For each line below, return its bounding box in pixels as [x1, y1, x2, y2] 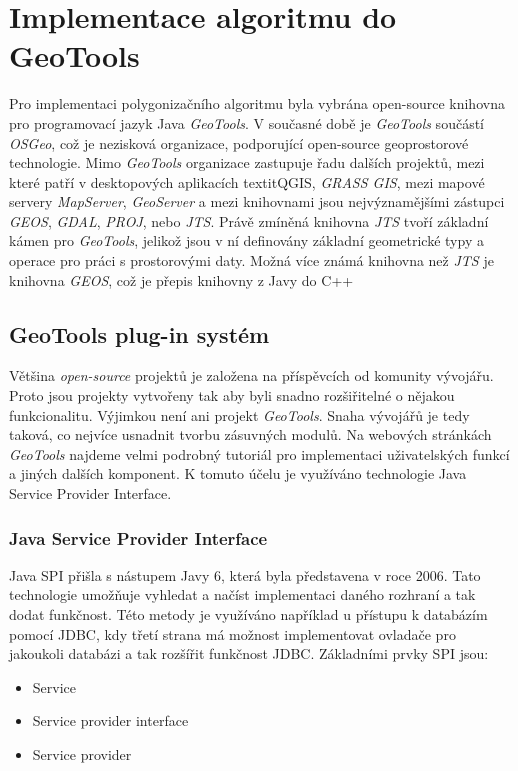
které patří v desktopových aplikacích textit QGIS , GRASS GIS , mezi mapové [9, 171, 485, 192]
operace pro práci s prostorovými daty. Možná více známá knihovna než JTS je [9, 250, 494, 271]
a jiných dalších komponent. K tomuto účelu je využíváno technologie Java [9, 463, 467, 484]
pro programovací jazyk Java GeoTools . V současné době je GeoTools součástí [9, 112, 484, 133]
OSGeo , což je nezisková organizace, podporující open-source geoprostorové [9, 132, 469, 153]
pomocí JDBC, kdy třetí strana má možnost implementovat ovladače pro [9, 623, 456, 644]
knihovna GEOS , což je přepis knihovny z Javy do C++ [9, 269, 354, 290]
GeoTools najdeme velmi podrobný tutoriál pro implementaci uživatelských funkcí [9, 443, 510, 464]
